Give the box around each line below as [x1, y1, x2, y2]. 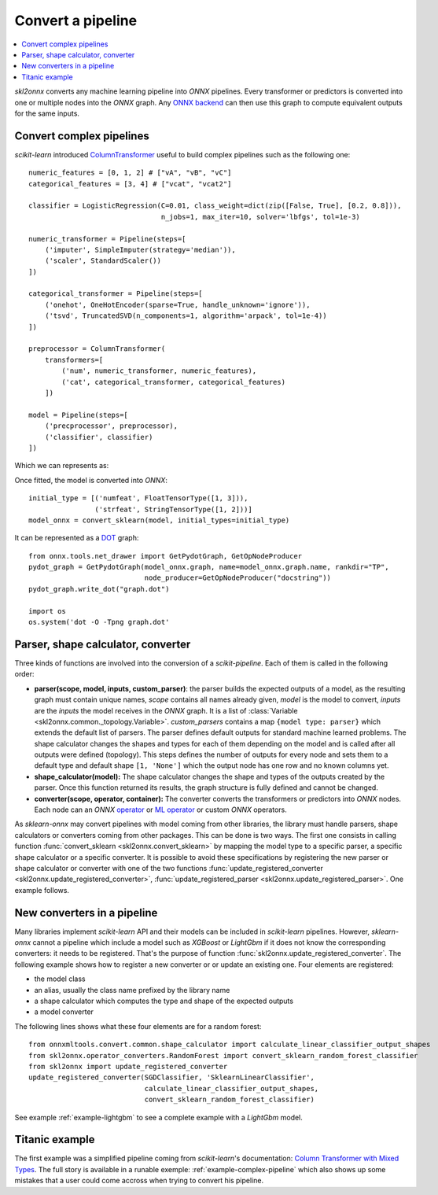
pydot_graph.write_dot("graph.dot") [28, 585, 170, 593]
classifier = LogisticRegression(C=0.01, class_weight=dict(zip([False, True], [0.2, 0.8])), [28, 201, 402, 210]
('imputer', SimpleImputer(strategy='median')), [44, 245, 236, 254]
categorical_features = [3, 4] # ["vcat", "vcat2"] [28, 179, 232, 188]
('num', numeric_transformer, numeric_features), [61, 367, 257, 375]
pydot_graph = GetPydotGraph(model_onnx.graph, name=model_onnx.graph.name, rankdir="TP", [28, 562, 389, 572]
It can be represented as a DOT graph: [14, 533, 139, 543]
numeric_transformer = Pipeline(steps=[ [28, 234, 186, 243]
